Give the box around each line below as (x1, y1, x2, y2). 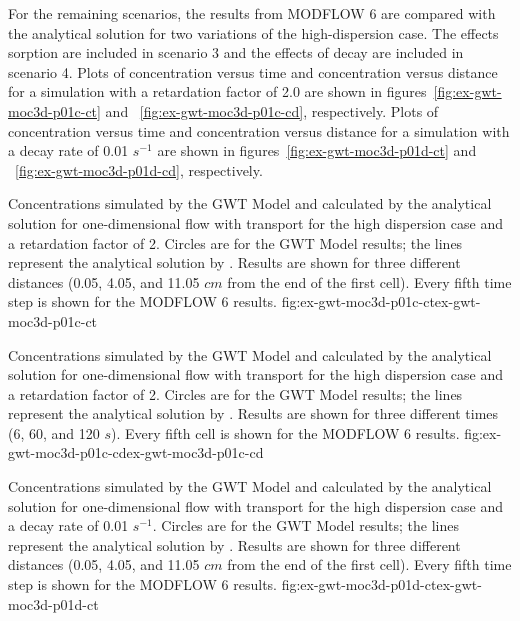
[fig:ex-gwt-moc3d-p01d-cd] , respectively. (15, 159, 263, 180)
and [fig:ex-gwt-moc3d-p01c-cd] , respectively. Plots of (105, 100, 439, 121)
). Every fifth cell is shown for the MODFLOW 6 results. (111, 422, 460, 443)
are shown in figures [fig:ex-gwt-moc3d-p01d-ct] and (157, 140, 477, 161)
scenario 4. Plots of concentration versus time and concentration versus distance (8, 61, 498, 82)
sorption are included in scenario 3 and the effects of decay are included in (8, 42, 464, 63)
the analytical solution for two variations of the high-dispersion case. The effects (8, 22, 499, 43)
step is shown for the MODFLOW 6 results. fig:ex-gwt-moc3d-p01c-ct (8, 291, 435, 312)
